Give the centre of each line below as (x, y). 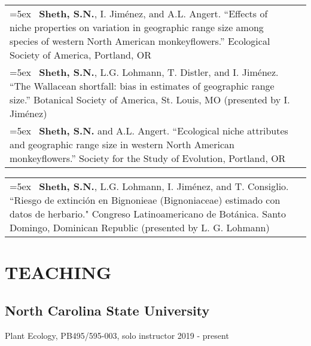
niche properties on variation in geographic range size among (137, 27)
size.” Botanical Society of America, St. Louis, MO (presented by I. (150, 99)
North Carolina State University (107, 310)
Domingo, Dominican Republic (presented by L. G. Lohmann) (140, 227)
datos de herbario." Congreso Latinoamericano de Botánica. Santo (148, 214)
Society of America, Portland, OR (80, 55)
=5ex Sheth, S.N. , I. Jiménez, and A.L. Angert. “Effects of (139, 13)
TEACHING (58, 272)
